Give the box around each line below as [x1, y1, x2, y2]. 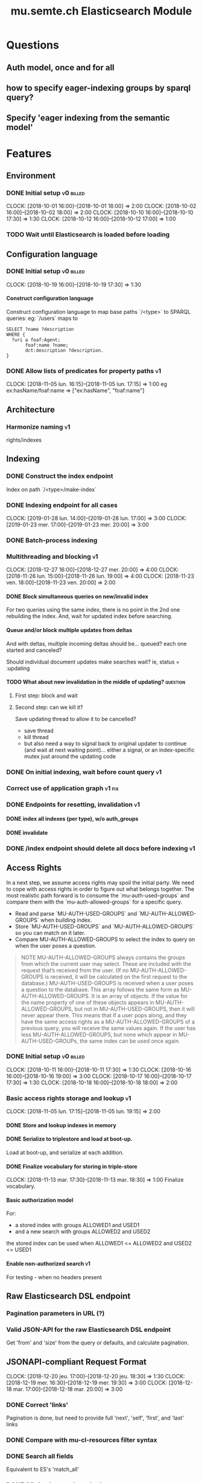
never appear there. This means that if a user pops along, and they [21, 1011, 187, 1019]
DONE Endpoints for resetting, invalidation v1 [6, 800, 140, 809]
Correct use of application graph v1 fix [6, 784, 119, 792]
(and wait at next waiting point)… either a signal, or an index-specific [24, 746, 195, 754]
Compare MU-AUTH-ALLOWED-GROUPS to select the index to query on [14, 936, 195, 943]
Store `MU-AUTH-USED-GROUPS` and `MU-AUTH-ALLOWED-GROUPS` [14, 922, 195, 930]
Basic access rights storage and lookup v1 [6, 1094, 131, 1102]
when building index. [40, 916, 92, 924]
